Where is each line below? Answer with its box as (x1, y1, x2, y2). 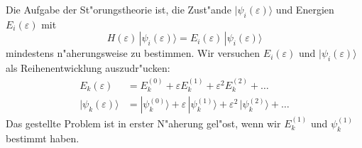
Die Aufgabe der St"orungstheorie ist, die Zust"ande (6, 2, 231, 16)
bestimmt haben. (6, 130, 79, 145)
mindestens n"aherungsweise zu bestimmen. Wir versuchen (6, 46, 260, 60)
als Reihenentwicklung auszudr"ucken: (6, 60, 170, 75)
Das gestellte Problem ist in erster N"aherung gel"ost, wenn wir (6, 115, 281, 130)
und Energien (275, 2, 334, 16)
